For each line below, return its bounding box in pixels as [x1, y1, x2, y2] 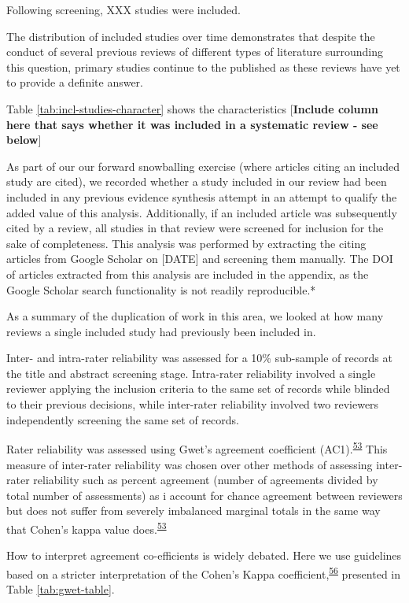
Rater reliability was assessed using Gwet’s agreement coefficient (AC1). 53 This [6, 438, 388, 457]
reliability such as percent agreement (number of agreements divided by [33, 472, 378, 488]
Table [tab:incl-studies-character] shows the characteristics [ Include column [6, 100, 378, 117]
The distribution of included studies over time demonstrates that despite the [6, 28, 375, 44]
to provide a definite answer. [6, 74, 143, 91]
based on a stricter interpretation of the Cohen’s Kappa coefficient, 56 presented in [6, 563, 401, 582]
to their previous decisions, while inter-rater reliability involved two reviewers [6, 396, 379, 412]
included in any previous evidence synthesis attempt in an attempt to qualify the [6, 188, 397, 205]
